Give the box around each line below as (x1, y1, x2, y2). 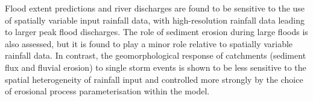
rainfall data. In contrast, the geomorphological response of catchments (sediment (5, 49, 306, 62)
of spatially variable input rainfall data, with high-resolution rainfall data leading (5, 13, 305, 26)
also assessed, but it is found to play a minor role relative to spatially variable (5, 37, 293, 50)
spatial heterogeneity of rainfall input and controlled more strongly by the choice (5, 73, 303, 85)
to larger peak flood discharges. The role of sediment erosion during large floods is (5, 25, 308, 38)
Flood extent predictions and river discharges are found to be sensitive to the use (5, 2, 305, 14)
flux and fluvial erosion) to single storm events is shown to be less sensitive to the (5, 60, 306, 73)
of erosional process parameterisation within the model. (5, 85, 210, 97)
